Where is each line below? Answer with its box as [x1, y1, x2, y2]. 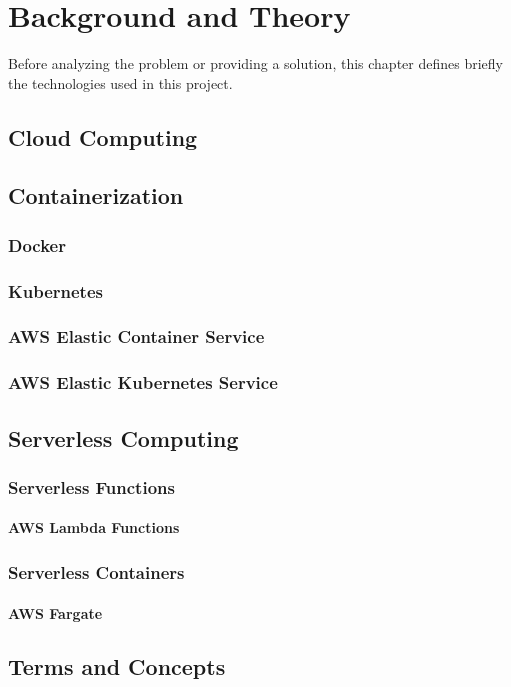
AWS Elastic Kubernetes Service [8, 370, 278, 395]
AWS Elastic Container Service [8, 324, 265, 349]
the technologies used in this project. [8, 72, 233, 93]
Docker [8, 232, 66, 257]
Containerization [8, 180, 184, 211]
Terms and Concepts [8, 651, 226, 682]
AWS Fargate [8, 602, 103, 623]
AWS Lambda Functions [8, 517, 180, 538]
